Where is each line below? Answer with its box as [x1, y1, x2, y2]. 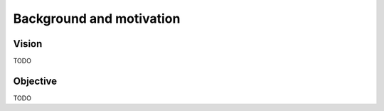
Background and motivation [13, 11, 181, 26]
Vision [13, 38, 43, 50]
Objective [13, 75, 58, 87]
